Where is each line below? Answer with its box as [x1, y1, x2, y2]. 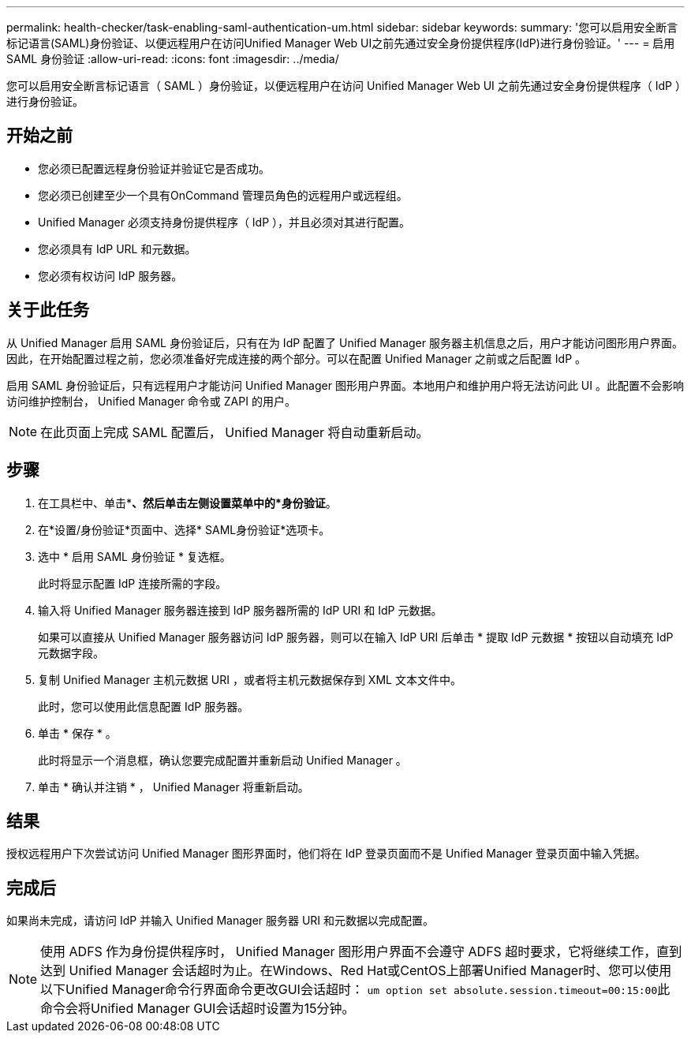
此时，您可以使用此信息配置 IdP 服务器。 [38, 699, 249, 713]
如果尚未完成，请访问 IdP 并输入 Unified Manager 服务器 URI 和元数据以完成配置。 [6, 914, 435, 928]
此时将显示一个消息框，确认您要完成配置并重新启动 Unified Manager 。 [38, 753, 407, 767]
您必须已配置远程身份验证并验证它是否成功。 [38, 161, 270, 175]
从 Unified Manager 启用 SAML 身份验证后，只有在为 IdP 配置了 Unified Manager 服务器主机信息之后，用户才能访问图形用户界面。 [6, 335, 683, 349]
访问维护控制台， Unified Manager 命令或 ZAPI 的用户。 [6, 394, 296, 408]
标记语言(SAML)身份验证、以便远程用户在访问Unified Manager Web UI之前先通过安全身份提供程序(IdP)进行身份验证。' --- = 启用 [6, 36, 675, 50]
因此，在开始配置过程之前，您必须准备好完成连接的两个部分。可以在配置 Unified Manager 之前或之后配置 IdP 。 [6, 351, 587, 365]
